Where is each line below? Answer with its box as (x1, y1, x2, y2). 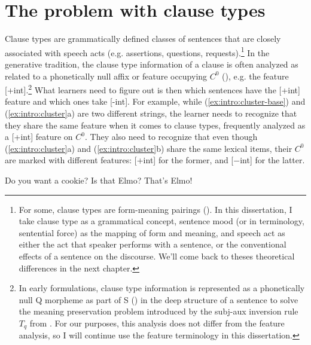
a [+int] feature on (5, 130, 73, 143)
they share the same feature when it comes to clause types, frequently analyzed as (5, 118, 306, 131)
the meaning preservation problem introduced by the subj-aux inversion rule (19, 305, 298, 317)
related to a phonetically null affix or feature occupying (5, 69, 208, 82)
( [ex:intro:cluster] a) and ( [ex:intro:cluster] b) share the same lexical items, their (5, 142, 292, 154)
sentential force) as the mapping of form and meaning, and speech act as (19, 226, 285, 239)
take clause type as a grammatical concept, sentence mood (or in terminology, (19, 215, 304, 227)
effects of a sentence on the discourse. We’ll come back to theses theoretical (19, 249, 295, 262)
